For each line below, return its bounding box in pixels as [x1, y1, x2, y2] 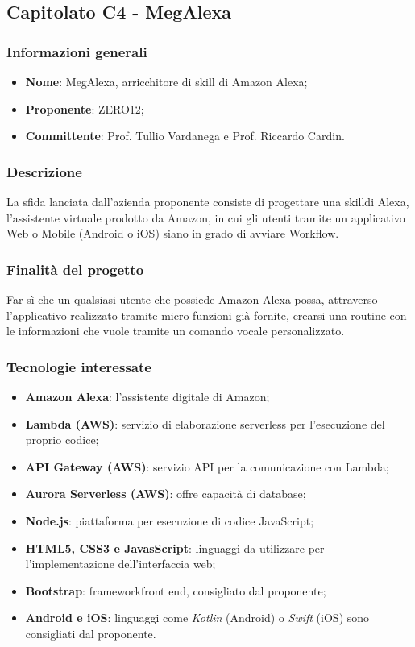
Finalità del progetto [6, 259, 144, 279]
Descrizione [6, 161, 82, 181]
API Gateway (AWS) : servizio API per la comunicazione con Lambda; [25, 458, 389, 475]
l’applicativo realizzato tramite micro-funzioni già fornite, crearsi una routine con [6, 306, 407, 323]
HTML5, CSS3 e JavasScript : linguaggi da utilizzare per [25, 539, 325, 556]
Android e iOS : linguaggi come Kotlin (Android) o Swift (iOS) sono [25, 609, 370, 626]
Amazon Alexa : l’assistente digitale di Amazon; [25, 388, 270, 404]
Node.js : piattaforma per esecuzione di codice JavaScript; [25, 512, 314, 529]
